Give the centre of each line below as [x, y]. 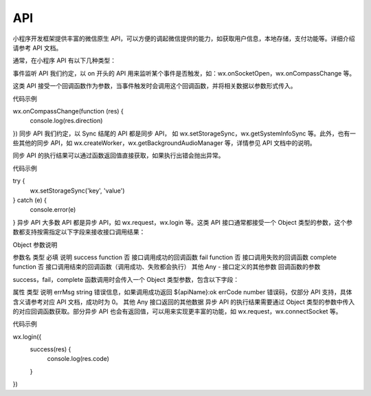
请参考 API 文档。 [37, 47]
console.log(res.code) [78, 359]
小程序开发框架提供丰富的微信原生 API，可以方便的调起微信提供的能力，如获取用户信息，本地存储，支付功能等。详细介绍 [184, 38]
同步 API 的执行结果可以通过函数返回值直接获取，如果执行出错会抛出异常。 [119, 155]
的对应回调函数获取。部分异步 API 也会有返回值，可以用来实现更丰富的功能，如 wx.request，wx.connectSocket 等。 [177, 311]
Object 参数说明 [35, 245]
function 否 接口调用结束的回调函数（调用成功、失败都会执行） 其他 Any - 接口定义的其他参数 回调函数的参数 [167, 267]
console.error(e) [53, 210]
